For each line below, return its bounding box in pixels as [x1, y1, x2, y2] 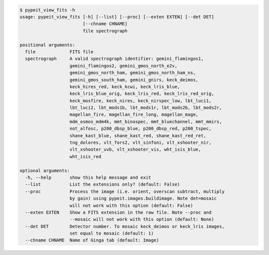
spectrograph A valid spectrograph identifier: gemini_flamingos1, [25, 56, 204, 62]
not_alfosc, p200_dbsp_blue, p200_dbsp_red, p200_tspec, [69, 126, 212, 132]
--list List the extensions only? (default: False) [25, 182, 180, 187]
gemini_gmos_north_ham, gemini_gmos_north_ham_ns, [69, 70, 196, 76]
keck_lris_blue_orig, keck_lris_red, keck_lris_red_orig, [69, 91, 214, 97]
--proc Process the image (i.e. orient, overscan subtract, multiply [25, 189, 225, 194]
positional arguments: [19, 42, 75, 47]
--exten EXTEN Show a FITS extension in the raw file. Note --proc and [25, 210, 212, 215]
